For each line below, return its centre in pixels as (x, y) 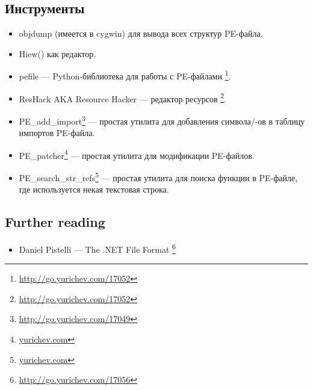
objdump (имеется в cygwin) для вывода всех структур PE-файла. (141, 33)
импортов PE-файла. (57, 133)
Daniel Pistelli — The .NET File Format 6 (97, 248)
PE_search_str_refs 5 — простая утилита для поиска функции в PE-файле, (158, 176)
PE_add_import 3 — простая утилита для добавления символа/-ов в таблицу (162, 120)
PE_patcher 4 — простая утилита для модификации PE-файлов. (137, 154)
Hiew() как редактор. (57, 53)
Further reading (55, 222)
